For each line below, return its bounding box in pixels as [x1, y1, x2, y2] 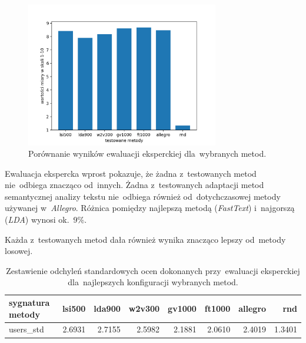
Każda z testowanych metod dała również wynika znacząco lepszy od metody [5, 233, 286, 245]
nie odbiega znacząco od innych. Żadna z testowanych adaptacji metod [5, 179, 264, 191]
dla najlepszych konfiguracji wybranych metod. [68, 276, 238, 288]
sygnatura [9, 296, 50, 309]
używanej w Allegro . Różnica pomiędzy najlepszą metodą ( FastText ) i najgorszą [5, 202, 295, 214]
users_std [9, 323, 44, 335]
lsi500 [62, 302, 86, 314]
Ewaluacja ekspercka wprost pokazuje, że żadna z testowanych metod [5, 167, 257, 179]
